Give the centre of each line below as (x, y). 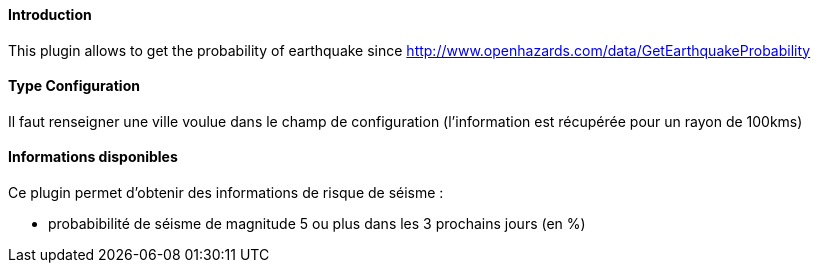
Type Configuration (74, 86)
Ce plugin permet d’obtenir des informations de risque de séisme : (226, 193)
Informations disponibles (93, 157)
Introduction (50, 14)
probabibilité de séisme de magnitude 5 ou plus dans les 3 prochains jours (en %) (317, 224)
